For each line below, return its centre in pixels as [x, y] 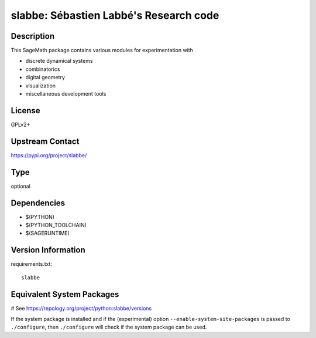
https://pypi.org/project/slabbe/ [49, 155]
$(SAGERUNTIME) [48, 233]
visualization [40, 86]
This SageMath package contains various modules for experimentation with [102, 50]
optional [20, 186]
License [25, 111]
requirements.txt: [32, 264]
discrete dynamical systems [59, 61]
